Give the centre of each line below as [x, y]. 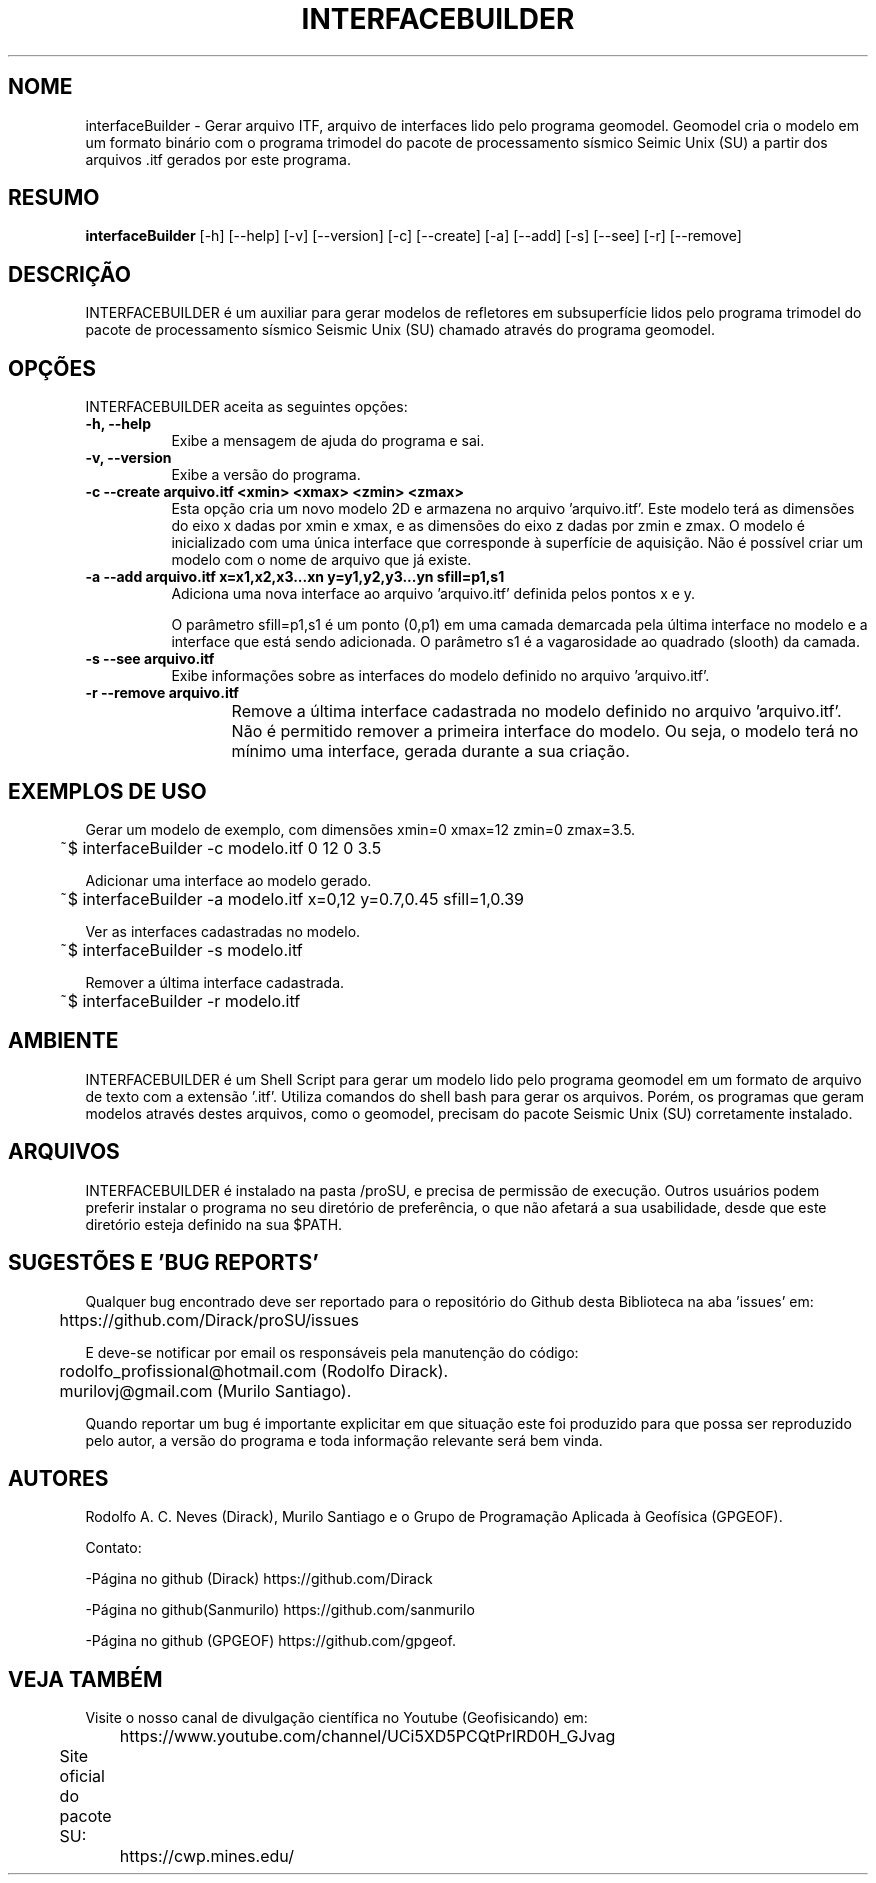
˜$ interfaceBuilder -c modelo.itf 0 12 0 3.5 [220, 847]
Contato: [113, 1548]
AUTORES [58, 1478]
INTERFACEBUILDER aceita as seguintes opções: [246, 407]
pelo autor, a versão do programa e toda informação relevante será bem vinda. [344, 1440]
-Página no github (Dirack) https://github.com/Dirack [259, 1579]
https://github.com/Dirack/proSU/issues [209, 1319]
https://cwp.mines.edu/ [206, 1856]
